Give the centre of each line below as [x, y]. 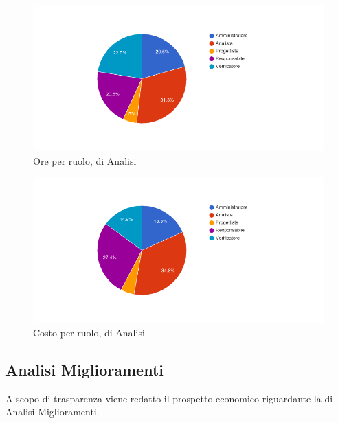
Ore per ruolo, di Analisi [85, 160]
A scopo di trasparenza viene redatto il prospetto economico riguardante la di [169, 398]
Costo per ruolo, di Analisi [89, 332]
